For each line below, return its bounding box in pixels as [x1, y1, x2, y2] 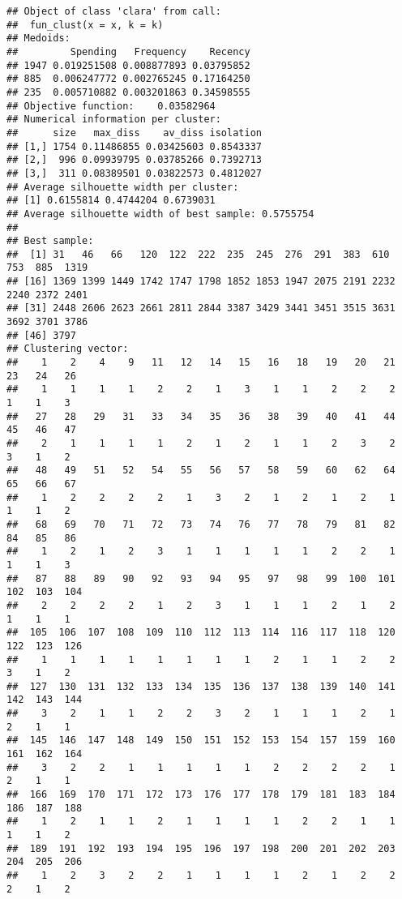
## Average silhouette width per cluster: [6, 181, 239, 193]
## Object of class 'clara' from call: [6, 6, 221, 17]
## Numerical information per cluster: [6, 113, 221, 126]
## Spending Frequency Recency [6, 45, 250, 58]
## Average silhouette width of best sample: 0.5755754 [6, 208, 314, 220]
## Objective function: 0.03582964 [6, 100, 216, 112]
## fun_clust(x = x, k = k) [6, 19, 164, 31]
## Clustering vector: [6, 343, 129, 355]
